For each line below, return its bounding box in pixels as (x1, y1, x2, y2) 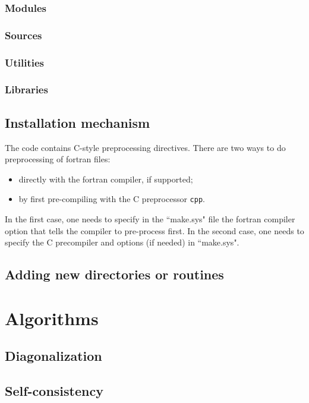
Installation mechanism (5, 113, 150, 131)
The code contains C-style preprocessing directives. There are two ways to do (5, 141, 286, 153)
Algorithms (5, 306, 99, 330)
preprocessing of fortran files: (5, 153, 111, 165)
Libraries (5, 82, 48, 97)
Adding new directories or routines (5, 265, 224, 284)
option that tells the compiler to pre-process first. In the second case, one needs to (5, 224, 304, 237)
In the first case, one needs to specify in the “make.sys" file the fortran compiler (5, 213, 295, 225)
